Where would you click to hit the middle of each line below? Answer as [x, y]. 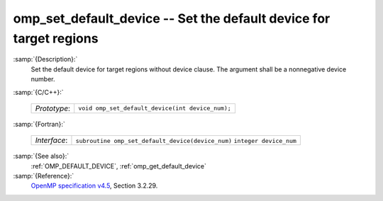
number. [43, 79]
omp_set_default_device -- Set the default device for [172, 18]
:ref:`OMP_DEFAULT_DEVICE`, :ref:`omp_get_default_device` [119, 166]
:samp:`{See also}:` [41, 156]
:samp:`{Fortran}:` [39, 124]
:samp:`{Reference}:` [44, 176]
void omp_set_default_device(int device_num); [155, 109]
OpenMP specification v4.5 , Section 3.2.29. [94, 186]
